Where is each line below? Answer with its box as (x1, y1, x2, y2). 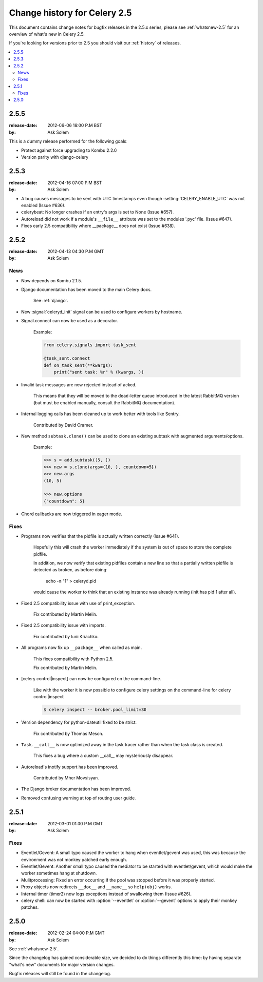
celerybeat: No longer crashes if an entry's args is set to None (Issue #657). (21, 209, 174, 215)
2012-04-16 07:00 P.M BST (47, 180, 102, 186)
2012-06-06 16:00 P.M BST (47, 123, 102, 128)
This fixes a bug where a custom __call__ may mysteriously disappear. (33, 752, 174, 759)
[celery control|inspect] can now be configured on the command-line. (21, 676, 162, 682)
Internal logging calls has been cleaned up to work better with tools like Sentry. (21, 411, 180, 417)
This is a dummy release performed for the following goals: (9, 138, 128, 144)
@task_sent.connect (43, 355, 90, 361)
